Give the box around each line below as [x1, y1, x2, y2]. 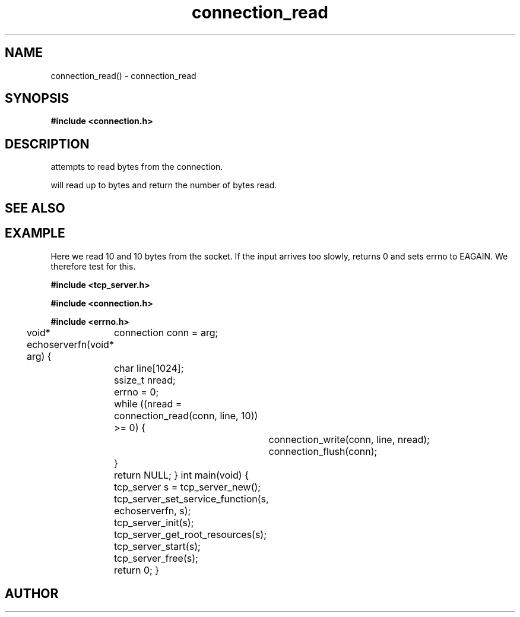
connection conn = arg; [113, 326, 218, 338]
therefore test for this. [50, 261, 136, 271]
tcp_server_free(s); [113, 552, 198, 564]
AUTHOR [5, 586, 59, 601]
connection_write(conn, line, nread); [268, 433, 430, 445]
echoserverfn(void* [26, 338, 114, 350]
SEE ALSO [5, 200, 65, 216]
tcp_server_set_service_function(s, [113, 492, 269, 505]
